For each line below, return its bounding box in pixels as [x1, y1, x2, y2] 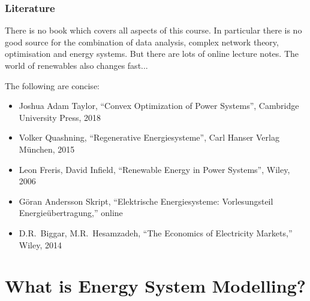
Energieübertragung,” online [19, 206, 123, 219]
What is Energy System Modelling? [5, 273, 306, 298]
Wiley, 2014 [19, 238, 62, 251]
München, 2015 [19, 142, 75, 155]
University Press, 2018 [19, 111, 101, 123]
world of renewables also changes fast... [5, 59, 148, 71]
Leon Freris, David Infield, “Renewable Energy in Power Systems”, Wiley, [19, 163, 290, 175]
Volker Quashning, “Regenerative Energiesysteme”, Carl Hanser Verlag [19, 131, 279, 144]
